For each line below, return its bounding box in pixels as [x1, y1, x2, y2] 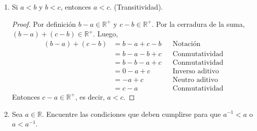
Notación [173, 40, 201, 48]
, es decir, [75, 91, 105, 102]
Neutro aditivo [173, 76, 218, 83]
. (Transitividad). [109, 2, 163, 12]
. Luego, [93, 28, 118, 39]
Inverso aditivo [173, 67, 219, 75]
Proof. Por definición [12, 18, 76, 29]
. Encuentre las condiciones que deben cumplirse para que [41, 108, 221, 119]
